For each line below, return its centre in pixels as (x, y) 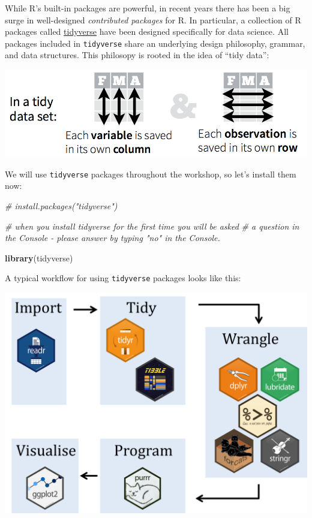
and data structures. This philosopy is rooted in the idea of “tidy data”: (137, 55)
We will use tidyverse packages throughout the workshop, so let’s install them (151, 174)
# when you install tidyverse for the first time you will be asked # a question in (152, 226)
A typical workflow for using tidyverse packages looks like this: (123, 278)
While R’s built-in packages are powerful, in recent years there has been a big (148, 8)
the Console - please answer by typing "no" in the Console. (112, 238)
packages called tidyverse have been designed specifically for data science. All (147, 31)
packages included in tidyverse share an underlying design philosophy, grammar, (155, 43)
